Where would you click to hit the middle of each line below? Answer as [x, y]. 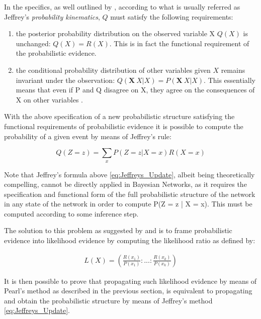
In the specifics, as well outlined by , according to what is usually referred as [122, 7]
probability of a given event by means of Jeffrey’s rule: [88, 136]
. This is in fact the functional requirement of [179, 43]
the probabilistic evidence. [56, 53]
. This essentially [230, 80]
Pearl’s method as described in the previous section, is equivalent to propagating [128, 291]
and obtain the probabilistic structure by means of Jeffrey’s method [108, 300]
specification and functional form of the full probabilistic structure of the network [130, 194]
